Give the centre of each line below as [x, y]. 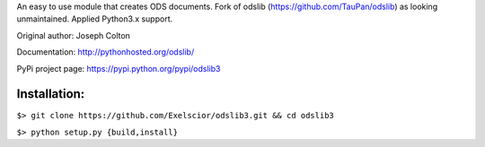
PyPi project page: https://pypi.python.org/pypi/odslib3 [119, 68]
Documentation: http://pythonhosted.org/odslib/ [106, 52]
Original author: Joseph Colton [73, 35]
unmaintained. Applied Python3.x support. [95, 19]
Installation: [51, 94]
